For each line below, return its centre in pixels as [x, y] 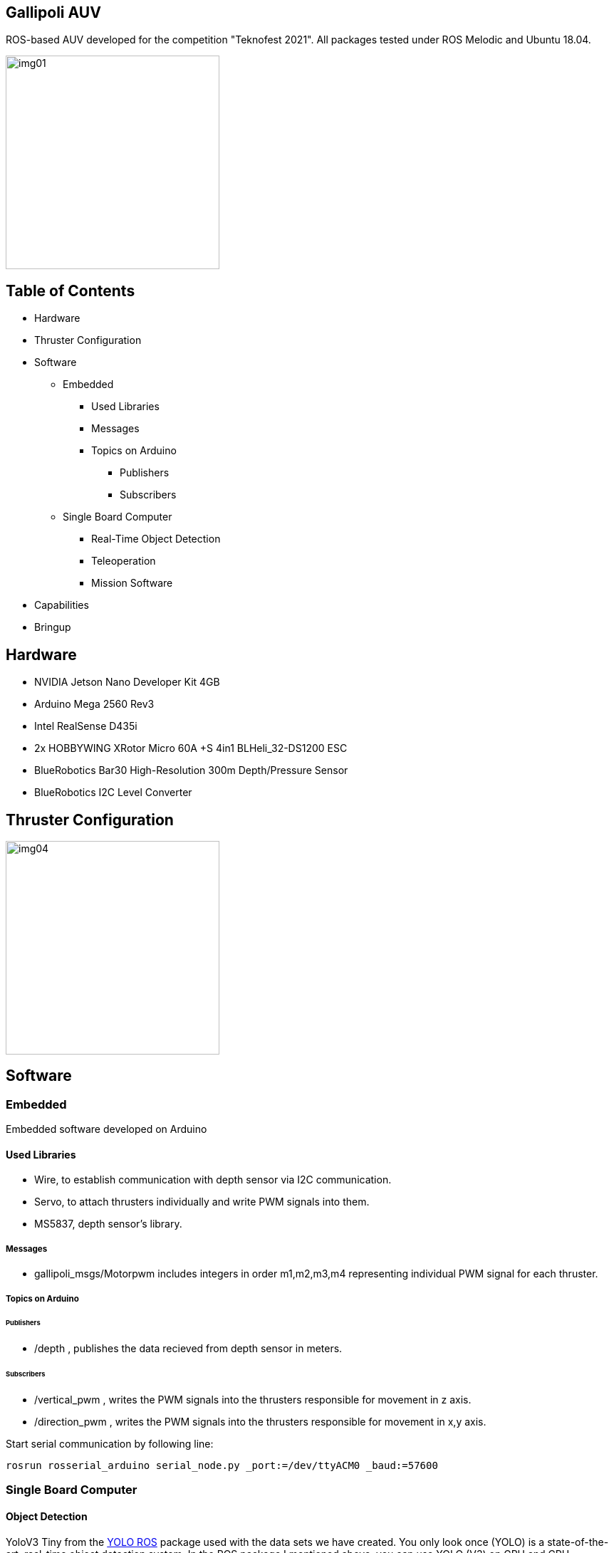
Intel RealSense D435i [86, 726]
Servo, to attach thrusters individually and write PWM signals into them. [202, 1202]
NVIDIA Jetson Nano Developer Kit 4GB [127, 682]
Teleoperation [124, 561]
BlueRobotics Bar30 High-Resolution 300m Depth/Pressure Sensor [191, 770]
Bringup [53, 627]
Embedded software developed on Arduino [106, 1129]
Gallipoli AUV [53, 12]
